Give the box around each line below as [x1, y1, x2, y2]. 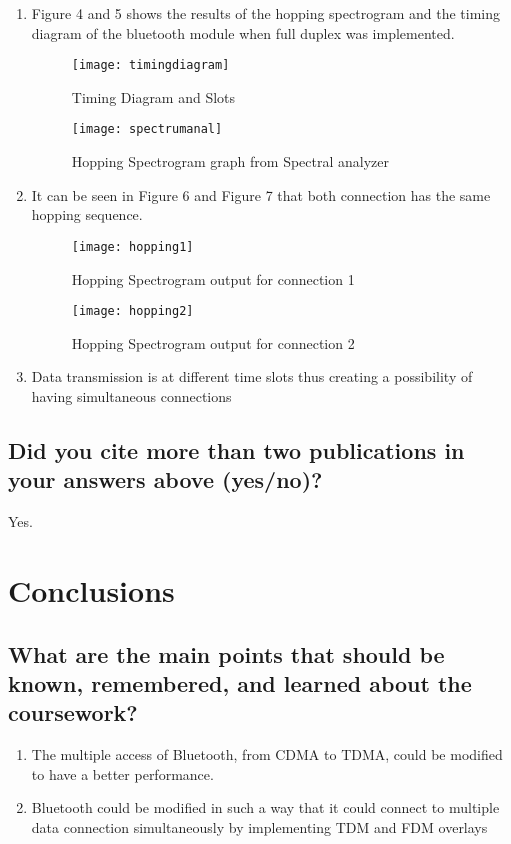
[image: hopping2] [71, 304, 194, 319]
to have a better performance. [31, 763, 214, 784]
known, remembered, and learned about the [8, 667, 472, 698]
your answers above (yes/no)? [8, 464, 323, 495]
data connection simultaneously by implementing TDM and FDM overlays [31, 816, 488, 837]
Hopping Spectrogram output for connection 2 [71, 332, 355, 353]
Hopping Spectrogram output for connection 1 [71, 268, 355, 289]
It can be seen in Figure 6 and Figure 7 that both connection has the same [31, 184, 491, 205]
